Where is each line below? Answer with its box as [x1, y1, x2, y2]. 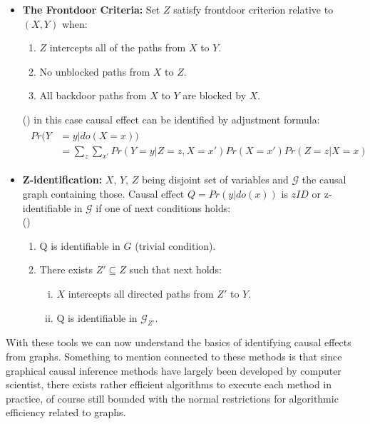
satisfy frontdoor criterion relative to [173, 2, 334, 16]
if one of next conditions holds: [96, 200, 231, 215]
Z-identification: [22, 172, 103, 187]
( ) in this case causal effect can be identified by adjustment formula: [22, 111, 320, 126]
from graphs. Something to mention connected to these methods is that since [6, 348, 342, 363]
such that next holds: [129, 262, 222, 277]
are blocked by [183, 88, 247, 103]
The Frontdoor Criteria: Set [22, 2, 160, 16]
